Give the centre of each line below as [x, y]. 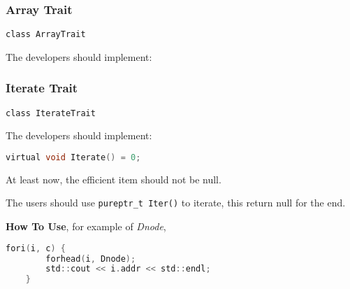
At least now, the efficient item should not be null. [114, 179]
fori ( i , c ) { [36, 248]
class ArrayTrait [46, 35]
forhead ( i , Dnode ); [91, 259]
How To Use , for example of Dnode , [86, 226]
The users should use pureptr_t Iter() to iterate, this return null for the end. [176, 203]
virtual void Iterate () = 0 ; [73, 157]
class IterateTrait [51, 113]
